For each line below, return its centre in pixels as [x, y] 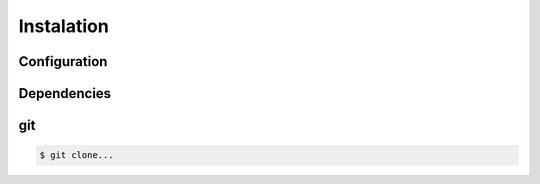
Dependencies [65, 93]
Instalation [63, 26]
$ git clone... [76, 155]
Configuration [63, 61]
